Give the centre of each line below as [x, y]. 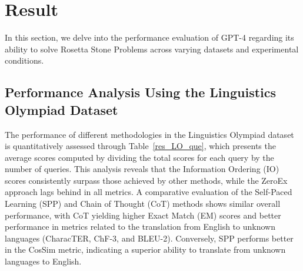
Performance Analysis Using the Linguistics [141, 92]
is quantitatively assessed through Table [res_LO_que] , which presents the [140, 146]
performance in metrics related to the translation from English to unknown [140, 227]
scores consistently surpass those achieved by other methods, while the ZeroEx [146, 180]
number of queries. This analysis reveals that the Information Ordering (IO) [142, 169]
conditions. [24, 60]
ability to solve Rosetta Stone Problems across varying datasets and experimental [152, 49]
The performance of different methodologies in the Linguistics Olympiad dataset [149, 134]
